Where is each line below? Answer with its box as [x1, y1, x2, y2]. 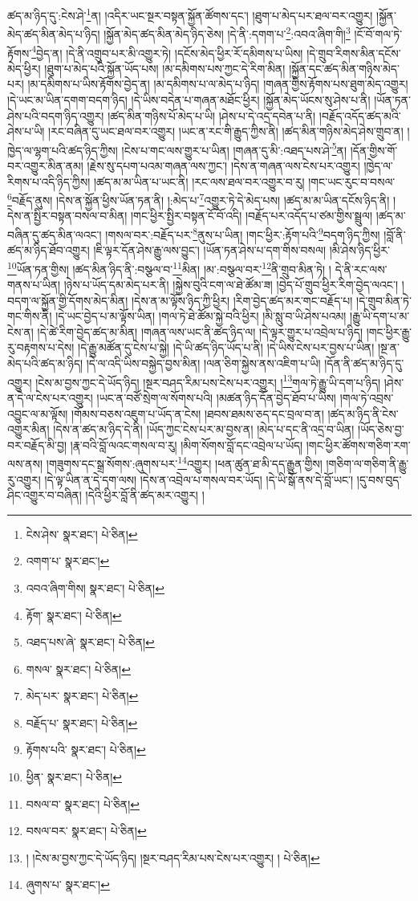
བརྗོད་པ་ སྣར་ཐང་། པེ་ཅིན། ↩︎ [26, 714, 138, 731]
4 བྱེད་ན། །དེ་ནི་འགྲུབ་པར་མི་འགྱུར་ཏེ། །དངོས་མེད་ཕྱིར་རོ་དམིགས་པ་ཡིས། [31, 42, 303, 61]
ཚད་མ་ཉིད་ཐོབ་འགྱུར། [7, 242, 90, 259]
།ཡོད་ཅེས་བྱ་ [358, 421, 404, 438]
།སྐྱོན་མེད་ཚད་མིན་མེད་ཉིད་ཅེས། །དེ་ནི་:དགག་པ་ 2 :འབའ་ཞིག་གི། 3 [103, 23, 351, 42]
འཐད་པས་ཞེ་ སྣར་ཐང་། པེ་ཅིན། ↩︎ [26, 634, 155, 650]
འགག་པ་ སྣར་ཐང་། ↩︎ [26, 552, 110, 569]
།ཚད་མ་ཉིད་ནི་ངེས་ [327, 405, 399, 422]
